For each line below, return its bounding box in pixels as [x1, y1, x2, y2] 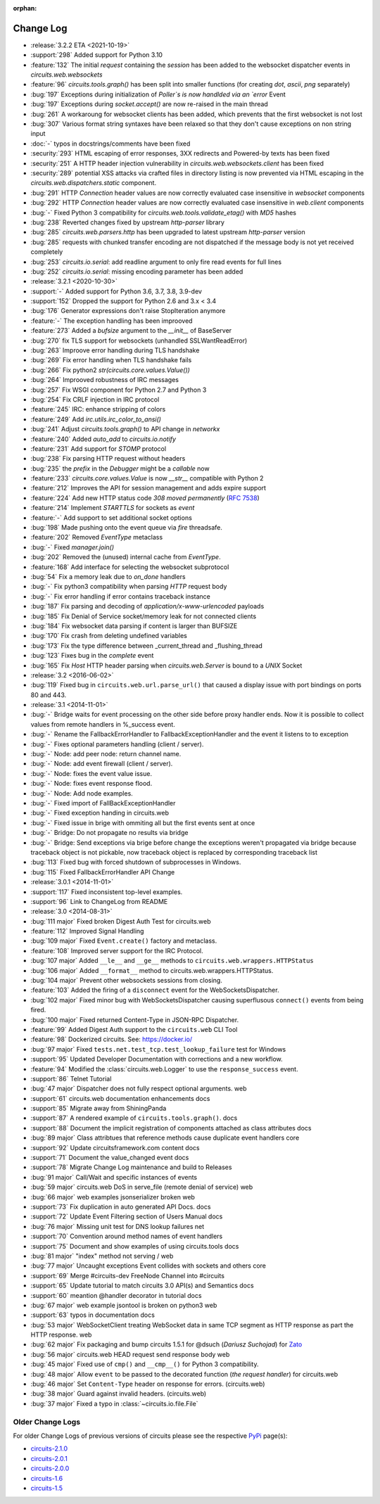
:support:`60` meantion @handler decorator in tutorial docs [30, 1291, 202, 1299]
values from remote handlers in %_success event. [30, 720, 175, 728]
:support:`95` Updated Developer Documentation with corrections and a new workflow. [30, 1055, 283, 1064]
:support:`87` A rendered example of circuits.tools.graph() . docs [30, 1114, 238, 1122]
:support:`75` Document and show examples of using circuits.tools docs [30, 1242, 239, 1250]
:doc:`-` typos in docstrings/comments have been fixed [30, 139, 191, 148]
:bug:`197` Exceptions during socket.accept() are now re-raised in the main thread [30, 100, 269, 108]
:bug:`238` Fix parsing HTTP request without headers [30, 454, 186, 463]
